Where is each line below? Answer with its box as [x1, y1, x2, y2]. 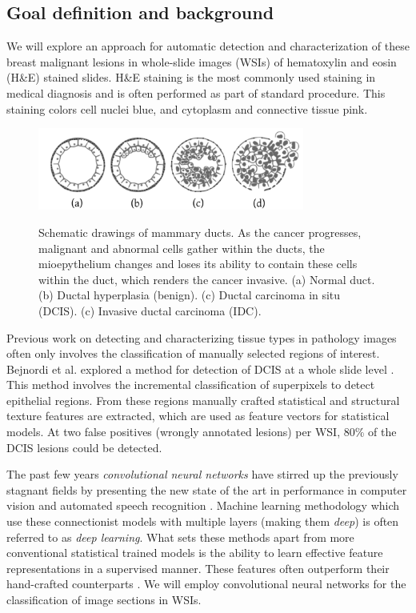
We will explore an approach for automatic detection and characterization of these [6, 38, 410, 54]
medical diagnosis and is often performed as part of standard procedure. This [6, 84, 386, 101]
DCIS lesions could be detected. [6, 439, 162, 455]
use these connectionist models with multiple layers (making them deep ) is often [6, 513, 399, 530]
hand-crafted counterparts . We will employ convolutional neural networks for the [6, 575, 406, 592]
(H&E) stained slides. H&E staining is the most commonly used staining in [6, 69, 376, 86]
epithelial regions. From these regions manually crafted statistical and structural [6, 391, 400, 408]
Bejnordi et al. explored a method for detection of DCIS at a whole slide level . [6, 360, 394, 377]
